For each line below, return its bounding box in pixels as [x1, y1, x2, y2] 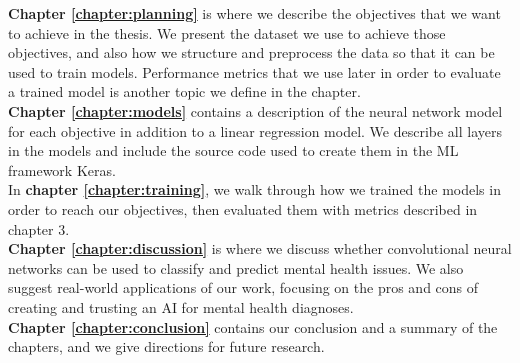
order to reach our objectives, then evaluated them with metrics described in [8, 198, 478, 219]
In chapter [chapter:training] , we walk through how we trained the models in [8, 179, 501, 200]
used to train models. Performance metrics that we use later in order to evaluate [8, 61, 501, 82]
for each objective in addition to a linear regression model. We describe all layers [8, 120, 503, 141]
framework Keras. [8, 159, 116, 180]
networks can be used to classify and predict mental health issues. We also [8, 257, 464, 278]
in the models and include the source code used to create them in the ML [8, 140, 459, 161]
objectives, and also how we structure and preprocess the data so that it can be [8, 42, 495, 63]
